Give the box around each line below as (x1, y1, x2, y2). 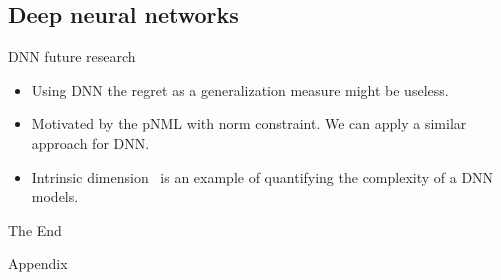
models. (31, 186, 79, 207)
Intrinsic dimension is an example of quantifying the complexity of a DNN (31, 166, 494, 187)
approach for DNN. (31, 132, 150, 153)
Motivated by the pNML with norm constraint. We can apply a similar (31, 113, 467, 134)
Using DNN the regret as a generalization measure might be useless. (31, 79, 449, 100)
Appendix (8, 253, 68, 274)
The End (8, 219, 62, 240)
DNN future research (8, 46, 136, 67)
